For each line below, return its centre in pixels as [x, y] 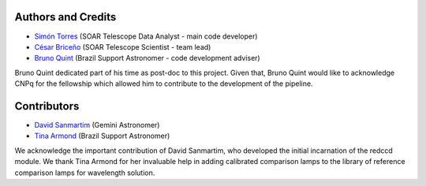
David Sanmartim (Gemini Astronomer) [97, 125]
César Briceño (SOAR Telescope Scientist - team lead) [123, 46]
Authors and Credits [65, 17]
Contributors [47, 106]
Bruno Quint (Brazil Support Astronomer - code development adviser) [147, 58]
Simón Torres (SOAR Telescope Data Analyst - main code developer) [146, 36]
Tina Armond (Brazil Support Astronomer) [102, 136]
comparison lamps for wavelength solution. [85, 173]
